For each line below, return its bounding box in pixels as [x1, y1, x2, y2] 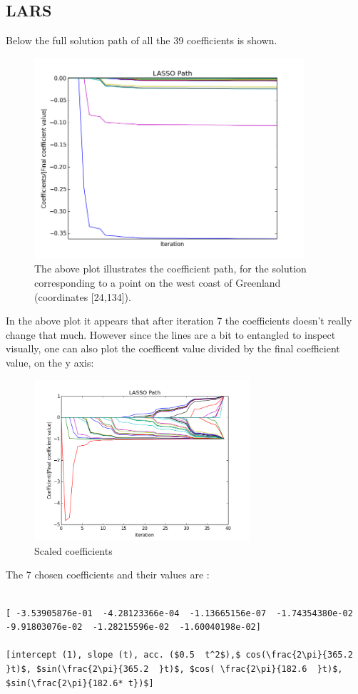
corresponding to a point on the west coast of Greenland [34, 275, 281, 290]
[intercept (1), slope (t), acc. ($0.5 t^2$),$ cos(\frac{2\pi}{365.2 [6, 650, 353, 660]
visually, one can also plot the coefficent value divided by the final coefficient [6, 341, 340, 356]
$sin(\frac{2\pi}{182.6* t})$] [6, 678, 154, 688]
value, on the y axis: [6, 354, 94, 369]
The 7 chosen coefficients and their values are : [6, 567, 210, 582]
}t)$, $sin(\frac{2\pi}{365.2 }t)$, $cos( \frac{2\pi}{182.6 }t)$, [6, 663, 343, 674]
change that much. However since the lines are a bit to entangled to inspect [6, 327, 336, 342]
